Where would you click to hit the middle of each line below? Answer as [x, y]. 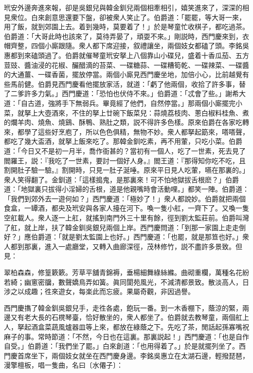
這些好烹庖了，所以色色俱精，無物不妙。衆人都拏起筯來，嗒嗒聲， [143, 131]
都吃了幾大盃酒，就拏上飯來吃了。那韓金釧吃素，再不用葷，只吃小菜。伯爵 [123, 141]
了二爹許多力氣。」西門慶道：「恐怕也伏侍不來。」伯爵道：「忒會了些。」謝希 [121, 93]
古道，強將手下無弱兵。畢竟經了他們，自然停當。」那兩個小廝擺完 [131, 103]
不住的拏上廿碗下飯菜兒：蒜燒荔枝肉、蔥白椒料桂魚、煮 [160, 112]
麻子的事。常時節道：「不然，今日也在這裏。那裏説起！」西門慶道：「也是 [120, 336]
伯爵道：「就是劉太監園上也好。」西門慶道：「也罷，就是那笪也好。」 [136, 237]
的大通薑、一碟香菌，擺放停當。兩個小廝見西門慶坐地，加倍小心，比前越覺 [123, 74]
